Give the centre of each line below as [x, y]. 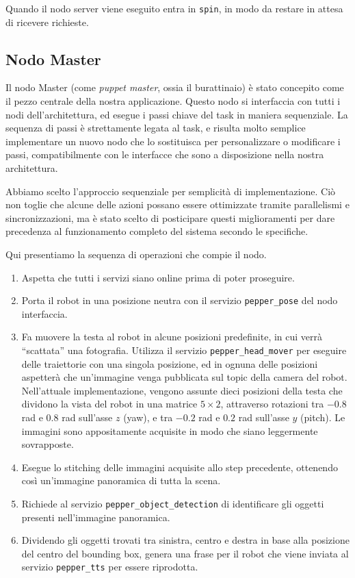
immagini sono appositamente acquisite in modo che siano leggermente [170, 430]
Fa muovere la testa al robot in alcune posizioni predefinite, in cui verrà [172, 337]
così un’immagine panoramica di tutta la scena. [121, 480]
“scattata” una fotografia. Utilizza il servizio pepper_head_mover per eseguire [184, 350]
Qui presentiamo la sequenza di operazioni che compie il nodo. [136, 254]
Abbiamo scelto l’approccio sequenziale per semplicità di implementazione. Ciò [171, 191]
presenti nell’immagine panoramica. [96, 517]
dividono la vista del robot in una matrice [109, 404]
